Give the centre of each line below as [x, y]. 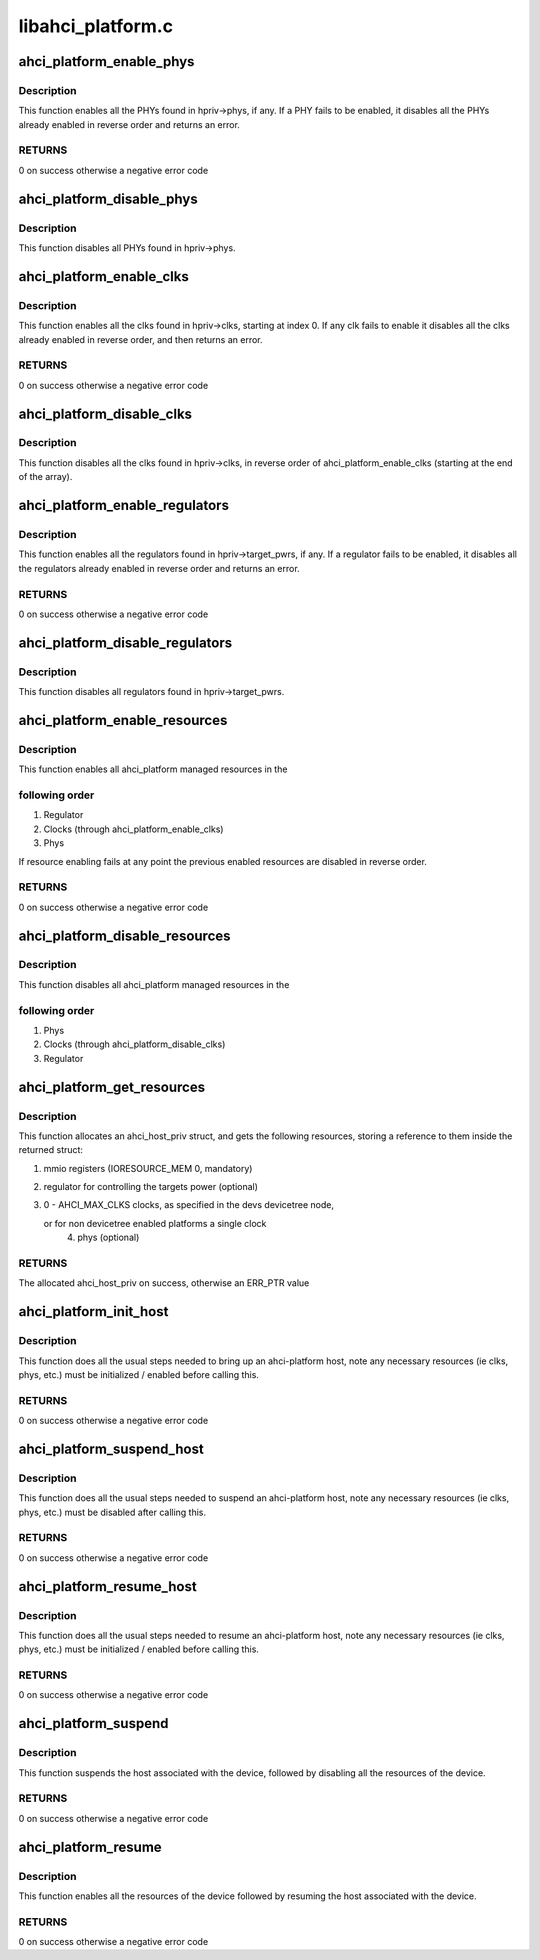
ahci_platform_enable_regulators [124, 505]
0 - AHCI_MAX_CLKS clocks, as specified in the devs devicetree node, [189, 1205]
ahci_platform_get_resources [111, 1086]
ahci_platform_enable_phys [106, 61]
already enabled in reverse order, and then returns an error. [141, 339]
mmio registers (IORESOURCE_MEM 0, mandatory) [148, 1168]
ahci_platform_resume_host [107, 1586]
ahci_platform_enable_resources [123, 720]
